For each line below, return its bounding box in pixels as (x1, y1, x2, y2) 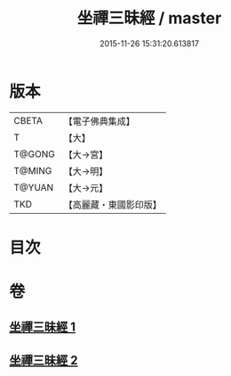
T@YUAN (13, 181, 54, 193)
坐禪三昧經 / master (76, 8, 222, 29)
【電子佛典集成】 (63, 115, 135, 127)
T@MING (13, 164, 52, 176)
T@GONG (13, 148, 55, 160)
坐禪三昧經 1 (9, 320, 76, 335)
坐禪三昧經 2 (9, 353, 78, 368)
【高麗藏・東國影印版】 (63, 198, 162, 210)
